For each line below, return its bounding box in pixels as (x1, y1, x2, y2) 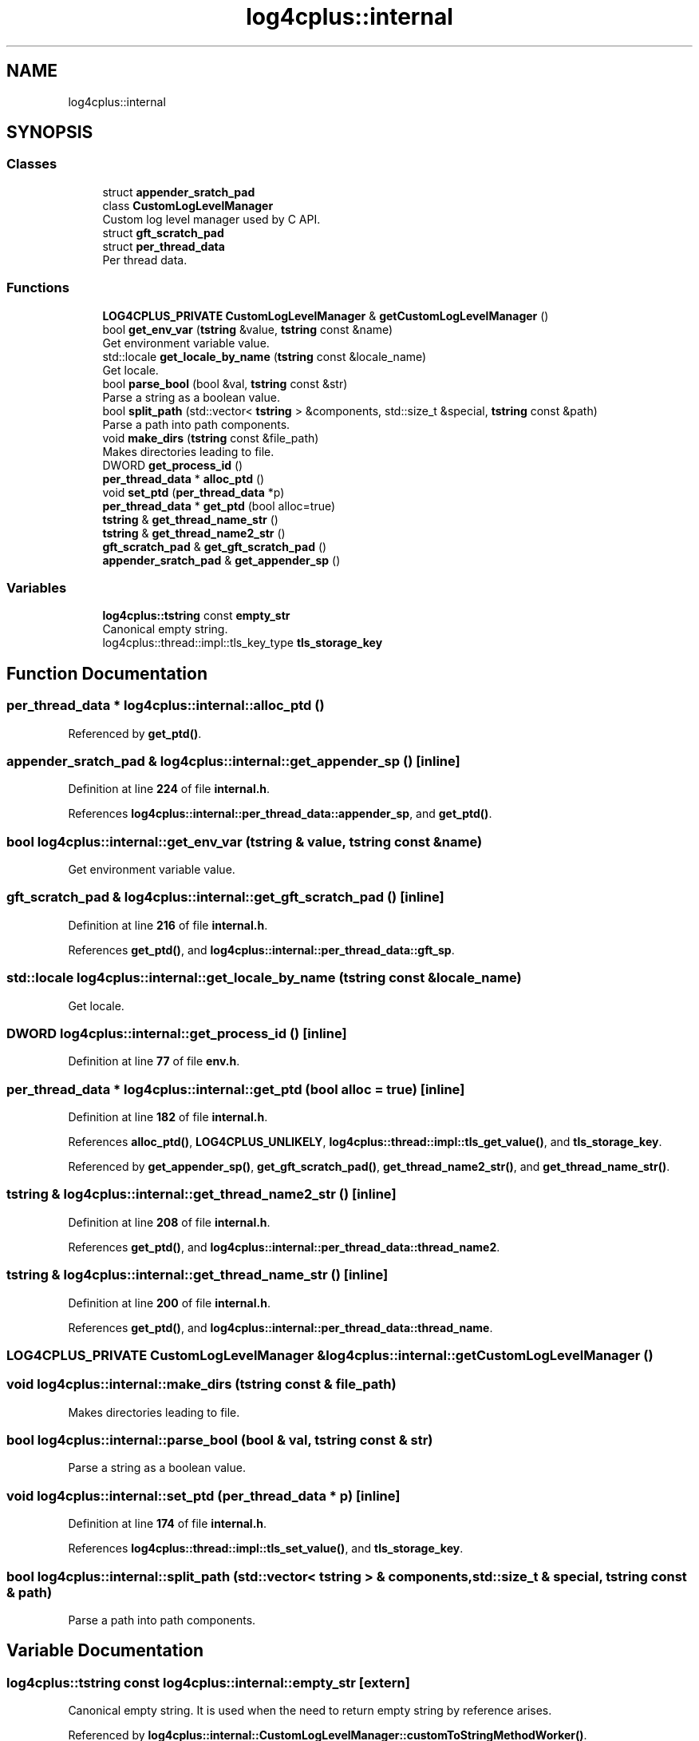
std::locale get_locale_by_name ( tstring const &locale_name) (102, 349, 427, 363)
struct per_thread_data (102, 239, 225, 253)
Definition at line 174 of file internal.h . (68, 1517, 267, 1531)
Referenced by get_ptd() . (68, 726, 202, 740)
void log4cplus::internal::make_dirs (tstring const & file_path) (6, 1376, 397, 1393)
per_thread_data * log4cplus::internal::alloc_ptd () (6, 697, 325, 714)
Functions (6, 280, 69, 296)
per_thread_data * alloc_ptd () (102, 471, 265, 486)
